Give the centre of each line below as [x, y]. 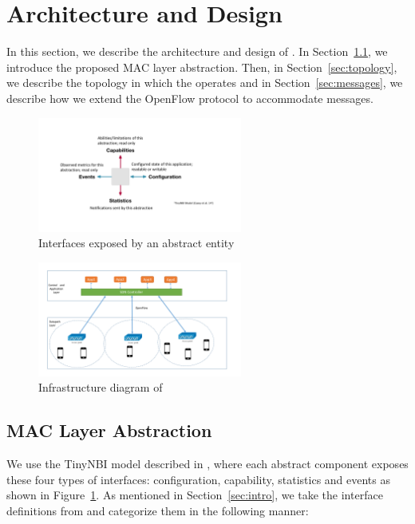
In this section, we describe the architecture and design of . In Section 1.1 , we [197, 51]
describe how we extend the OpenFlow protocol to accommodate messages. [190, 98]
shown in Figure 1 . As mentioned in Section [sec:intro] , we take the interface [195, 495]
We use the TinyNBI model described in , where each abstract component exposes [207, 464]
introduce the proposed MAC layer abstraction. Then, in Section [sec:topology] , [202, 67]
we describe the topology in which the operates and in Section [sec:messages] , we [205, 83]
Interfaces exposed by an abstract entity [136, 243]
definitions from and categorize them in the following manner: [158, 511]
